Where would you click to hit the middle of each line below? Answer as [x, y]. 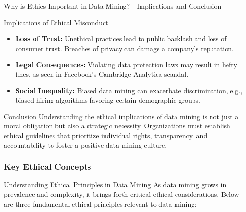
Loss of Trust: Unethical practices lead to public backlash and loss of [121, 39]
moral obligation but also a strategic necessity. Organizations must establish [117, 126]
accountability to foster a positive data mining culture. [86, 145]
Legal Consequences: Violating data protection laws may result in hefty [126, 64]
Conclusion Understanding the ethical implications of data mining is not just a [121, 116]
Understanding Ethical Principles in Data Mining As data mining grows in [115, 185]
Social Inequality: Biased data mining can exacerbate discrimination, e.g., [129, 90]
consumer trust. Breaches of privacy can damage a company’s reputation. [124, 48]
